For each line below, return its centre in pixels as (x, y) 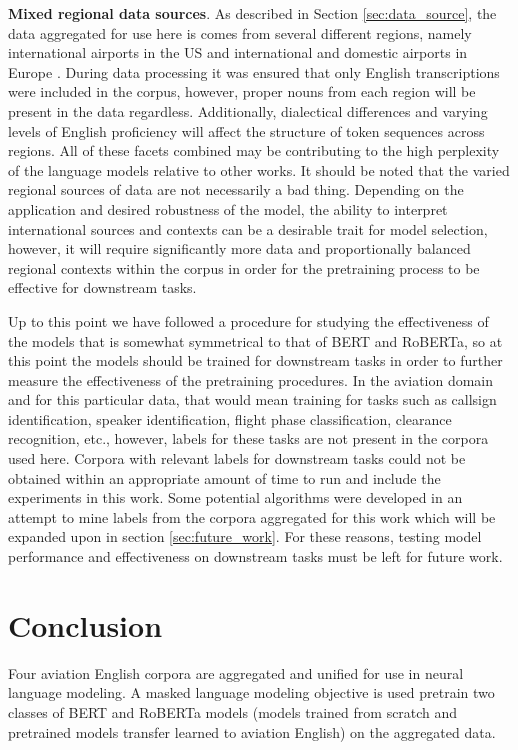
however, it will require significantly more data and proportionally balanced (239, 248)
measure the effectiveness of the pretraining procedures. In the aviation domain (251, 379)
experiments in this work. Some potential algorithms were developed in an (235, 497)
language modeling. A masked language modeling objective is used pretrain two (251, 692)
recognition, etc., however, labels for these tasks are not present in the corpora (248, 438)
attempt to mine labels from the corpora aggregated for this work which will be (252, 516)
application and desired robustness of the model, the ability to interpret (228, 208)
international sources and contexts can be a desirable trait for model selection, (248, 228)
